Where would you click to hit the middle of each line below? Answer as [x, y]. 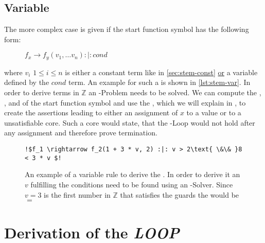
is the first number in [77, 194]
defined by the [27, 82]
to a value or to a [214, 112]
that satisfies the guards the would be [180, 194]
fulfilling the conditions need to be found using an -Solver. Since [132, 184]
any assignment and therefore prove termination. [81, 133]
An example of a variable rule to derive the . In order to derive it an [132, 174]
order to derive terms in [42, 92]
